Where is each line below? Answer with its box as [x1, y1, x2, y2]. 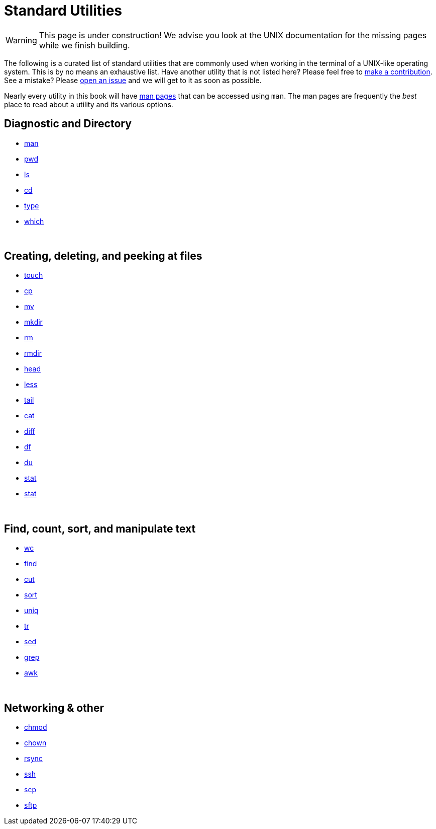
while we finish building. [39, 40, 130, 50]
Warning [6, 35, 37, 45]
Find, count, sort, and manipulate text [4, 522, 196, 535]
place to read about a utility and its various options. [4, 100, 173, 109]
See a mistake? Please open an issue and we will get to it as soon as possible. [4, 76, 262, 85]
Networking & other [4, 701, 104, 714]
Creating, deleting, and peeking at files [4, 250, 202, 263]
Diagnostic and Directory [4, 117, 132, 130]
